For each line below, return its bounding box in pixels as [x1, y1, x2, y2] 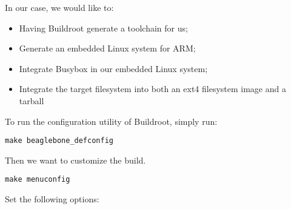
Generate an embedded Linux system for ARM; [19, 42, 196, 55]
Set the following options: [5, 193, 99, 205]
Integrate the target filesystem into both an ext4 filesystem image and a [19, 82, 286, 95]
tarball [19, 94, 44, 107]
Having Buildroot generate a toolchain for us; [19, 21, 188, 34]
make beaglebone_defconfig [5, 136, 113, 145]
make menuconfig [5, 175, 70, 184]
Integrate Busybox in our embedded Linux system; [19, 62, 208, 75]
